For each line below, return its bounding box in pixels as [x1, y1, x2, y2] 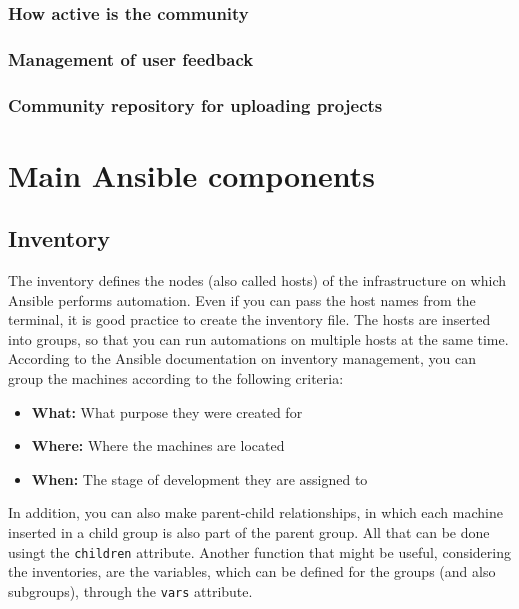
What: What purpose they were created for [31, 401, 303, 422]
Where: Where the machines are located [31, 435, 285, 456]
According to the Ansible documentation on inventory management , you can [8, 348, 476, 369]
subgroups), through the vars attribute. [8, 580, 253, 601]
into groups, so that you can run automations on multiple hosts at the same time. [8, 328, 509, 349]
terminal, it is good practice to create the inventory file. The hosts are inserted [8, 309, 491, 330]
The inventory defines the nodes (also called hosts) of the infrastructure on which [8, 270, 507, 291]
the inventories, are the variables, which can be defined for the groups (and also [8, 561, 496, 582]
